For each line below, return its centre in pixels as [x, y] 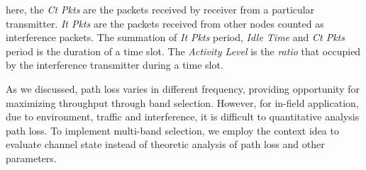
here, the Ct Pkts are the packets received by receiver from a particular [160, 9]
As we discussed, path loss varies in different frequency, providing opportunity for [183, 88]
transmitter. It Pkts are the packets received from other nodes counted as [165, 23]
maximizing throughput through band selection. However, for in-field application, [182, 102]
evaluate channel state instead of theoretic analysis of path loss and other [165, 144]
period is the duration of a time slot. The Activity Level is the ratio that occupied [183, 51]
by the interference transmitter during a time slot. [115, 65]
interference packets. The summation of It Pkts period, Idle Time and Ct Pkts [175, 37]
